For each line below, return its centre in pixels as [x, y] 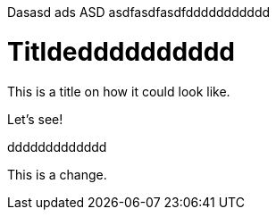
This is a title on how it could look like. [119, 91]
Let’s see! [35, 119]
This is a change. [57, 174]
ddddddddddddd [57, 146]
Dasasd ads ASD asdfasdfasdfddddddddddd [139, 12]
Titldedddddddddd [121, 51]
